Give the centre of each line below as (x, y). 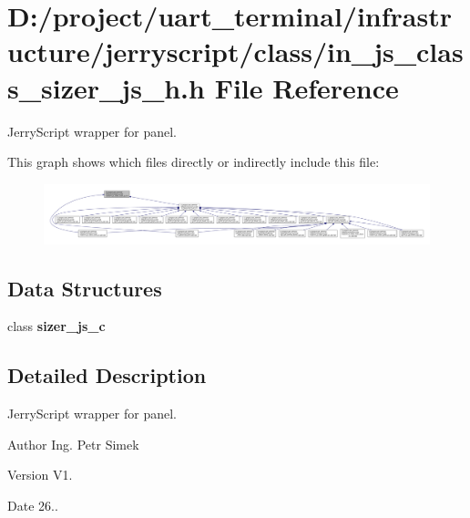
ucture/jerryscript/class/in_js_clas (235, 52)
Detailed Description (107, 375)
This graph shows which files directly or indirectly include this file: (194, 162)
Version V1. (40, 475)
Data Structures (85, 288)
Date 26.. (33, 505)
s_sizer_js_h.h (106, 87)
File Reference (307, 87)
